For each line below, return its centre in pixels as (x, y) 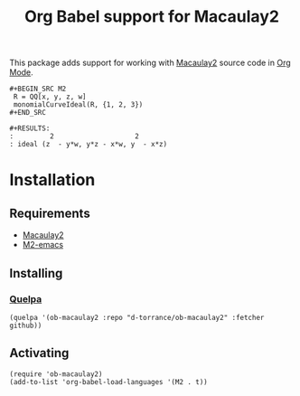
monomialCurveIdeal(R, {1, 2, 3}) (78, 105)
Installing (36, 273)
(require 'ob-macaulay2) (56, 374)
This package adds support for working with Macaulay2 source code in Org (150, 63)
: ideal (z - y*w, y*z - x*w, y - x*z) (89, 145)
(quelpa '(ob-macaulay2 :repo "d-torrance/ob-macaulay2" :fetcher (137, 317)
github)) (26, 325)
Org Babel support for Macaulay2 (152, 17)
